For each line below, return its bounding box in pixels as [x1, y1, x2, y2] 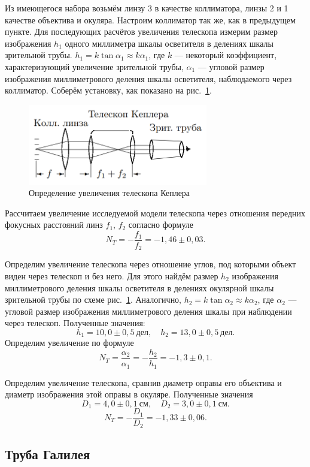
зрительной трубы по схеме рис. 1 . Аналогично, [5, 293, 182, 306]
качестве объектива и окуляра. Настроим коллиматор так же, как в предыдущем [5, 13, 296, 26]
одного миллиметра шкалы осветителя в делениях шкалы [65, 37, 273, 49]
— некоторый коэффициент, [174, 49, 277, 61]
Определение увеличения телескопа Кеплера [29, 186, 190, 199]
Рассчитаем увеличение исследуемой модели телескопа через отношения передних [5, 206, 306, 219]
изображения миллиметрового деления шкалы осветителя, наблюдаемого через [5, 72, 292, 85]
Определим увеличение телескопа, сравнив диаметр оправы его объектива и [5, 376, 282, 388]
